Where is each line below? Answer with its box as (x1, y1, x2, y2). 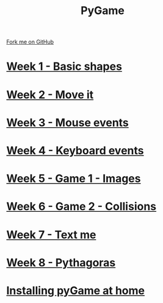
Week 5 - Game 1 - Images (6, 172, 141, 185)
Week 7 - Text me (6, 228, 96, 242)
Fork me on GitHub (6, 38, 54, 46)
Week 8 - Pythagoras (6, 255, 116, 269)
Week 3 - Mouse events (6, 116, 129, 129)
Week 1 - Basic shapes (6, 59, 122, 73)
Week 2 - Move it (6, 88, 94, 102)
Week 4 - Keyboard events (6, 143, 144, 157)
